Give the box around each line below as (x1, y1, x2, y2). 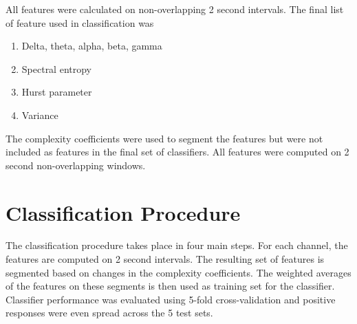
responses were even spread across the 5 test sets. (6, 305, 213, 320)
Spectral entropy (21, 61, 92, 76)
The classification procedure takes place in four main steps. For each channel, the (6, 238, 348, 252)
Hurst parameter (21, 85, 92, 99)
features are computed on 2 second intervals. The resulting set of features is (6, 252, 325, 266)
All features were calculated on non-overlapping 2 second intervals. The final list (6, 2, 344, 16)
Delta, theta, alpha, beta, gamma (21, 39, 162, 53)
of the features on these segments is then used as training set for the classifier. (6, 279, 335, 293)
